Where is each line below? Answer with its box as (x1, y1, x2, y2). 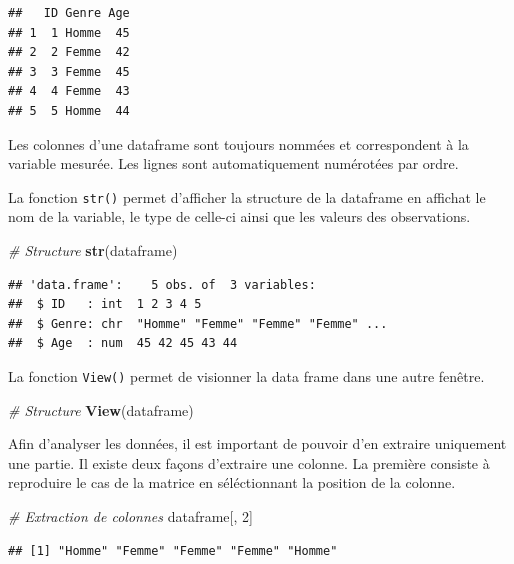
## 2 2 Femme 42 (8, 45, 130, 60)
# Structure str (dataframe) (8, 240, 178, 260)
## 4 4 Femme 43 (8, 84, 130, 99)
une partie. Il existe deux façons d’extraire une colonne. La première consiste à (8, 452, 490, 473)
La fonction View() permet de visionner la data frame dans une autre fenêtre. (8, 365, 485, 386)
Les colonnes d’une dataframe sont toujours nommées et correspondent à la (8, 133, 469, 154)
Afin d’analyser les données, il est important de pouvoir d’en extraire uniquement (8, 433, 507, 454)
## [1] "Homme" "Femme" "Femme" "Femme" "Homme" (8, 543, 338, 558)
